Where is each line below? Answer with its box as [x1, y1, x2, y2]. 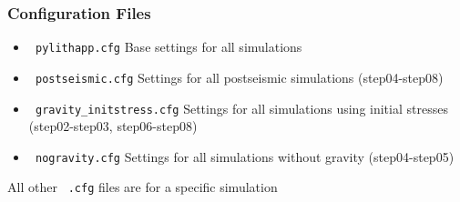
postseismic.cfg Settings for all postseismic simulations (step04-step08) [35, 67, 444, 86]
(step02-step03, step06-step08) [28, 116, 198, 136]
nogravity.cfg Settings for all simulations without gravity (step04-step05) [35, 146, 455, 166]
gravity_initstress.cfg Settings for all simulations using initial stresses [35, 98, 448, 117]
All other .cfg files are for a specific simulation [7, 177, 278, 197]
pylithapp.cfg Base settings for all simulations [35, 37, 302, 56]
